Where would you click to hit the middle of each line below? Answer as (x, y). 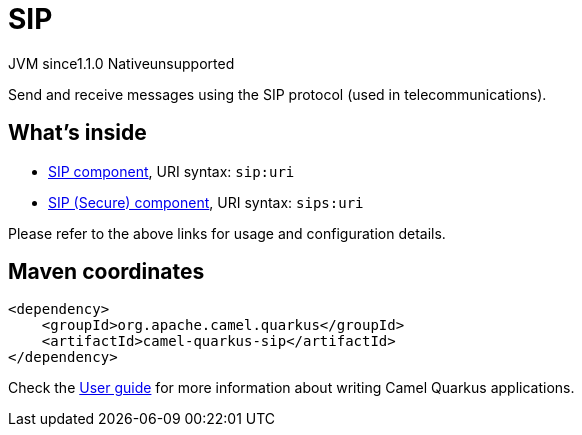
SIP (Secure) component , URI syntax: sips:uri (206, 202)
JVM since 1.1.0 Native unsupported (121, 63)
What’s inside (77, 133)
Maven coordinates (106, 272)
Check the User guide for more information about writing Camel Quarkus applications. (291, 388)
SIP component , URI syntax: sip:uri (171, 171)
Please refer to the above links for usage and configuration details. (227, 233)
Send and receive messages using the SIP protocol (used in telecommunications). (277, 94)
